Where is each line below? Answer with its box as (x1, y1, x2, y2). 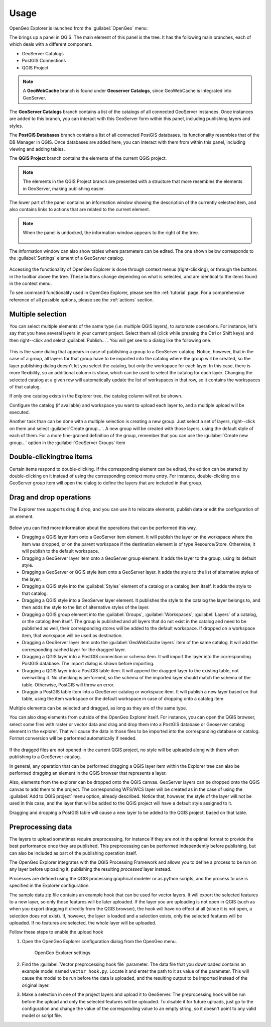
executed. (9, 409, 30, 416)
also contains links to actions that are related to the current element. (9, 207, 151, 213)
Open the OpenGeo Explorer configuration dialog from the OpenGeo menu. (22, 938, 177, 944)
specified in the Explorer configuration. (9, 882, 90, 889)
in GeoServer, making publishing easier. (23, 185, 105, 191)
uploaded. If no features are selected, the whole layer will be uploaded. (9, 920, 157, 926)
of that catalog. (9, 383, 41, 389)
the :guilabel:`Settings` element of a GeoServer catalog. (9, 255, 124, 261)
